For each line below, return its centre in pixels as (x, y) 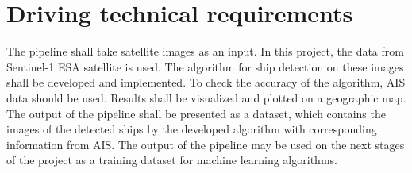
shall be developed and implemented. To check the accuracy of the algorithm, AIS (206, 82)
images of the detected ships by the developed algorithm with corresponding (192, 129)
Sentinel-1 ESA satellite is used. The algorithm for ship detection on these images (205, 66)
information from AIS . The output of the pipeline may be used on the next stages (206, 144)
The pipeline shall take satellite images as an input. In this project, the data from (205, 51)
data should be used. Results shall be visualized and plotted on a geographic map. (206, 97)
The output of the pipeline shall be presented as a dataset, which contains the (196, 113)
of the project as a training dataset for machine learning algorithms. (172, 160)
